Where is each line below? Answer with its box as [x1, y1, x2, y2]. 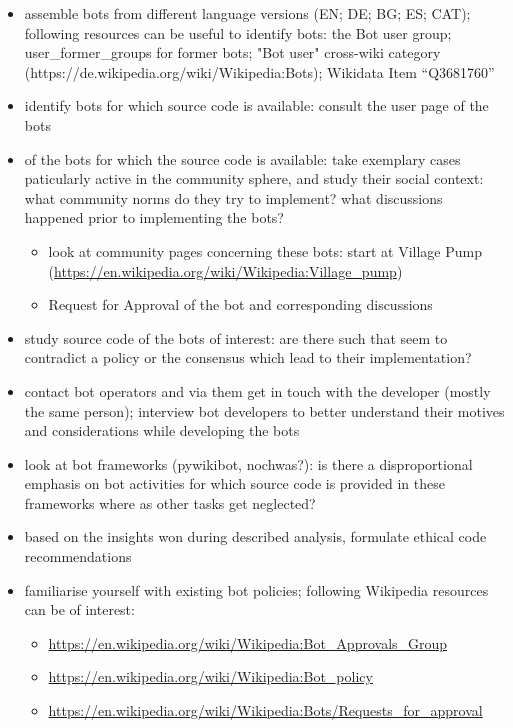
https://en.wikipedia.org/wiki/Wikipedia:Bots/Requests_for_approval [48, 700, 483, 721]
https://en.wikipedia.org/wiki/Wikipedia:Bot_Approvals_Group [48, 632, 448, 653]
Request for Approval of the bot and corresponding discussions [48, 294, 433, 315]
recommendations [24, 546, 132, 567]
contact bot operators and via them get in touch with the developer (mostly [24, 380, 491, 401]
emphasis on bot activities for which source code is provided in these [24, 473, 445, 494]
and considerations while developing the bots [24, 420, 300, 441]
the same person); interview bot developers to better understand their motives [24, 400, 505, 421]
